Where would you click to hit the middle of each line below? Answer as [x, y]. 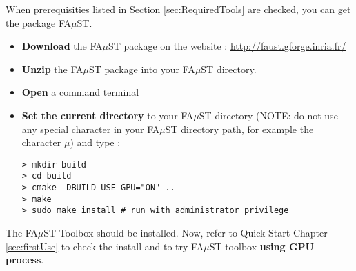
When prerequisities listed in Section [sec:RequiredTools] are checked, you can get [178, 9]
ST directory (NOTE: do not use [268, 115]
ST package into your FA [142, 69]
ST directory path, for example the [239, 129]
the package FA [39, 22]
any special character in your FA [91, 129]
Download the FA [62, 46]
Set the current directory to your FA [108, 115]
